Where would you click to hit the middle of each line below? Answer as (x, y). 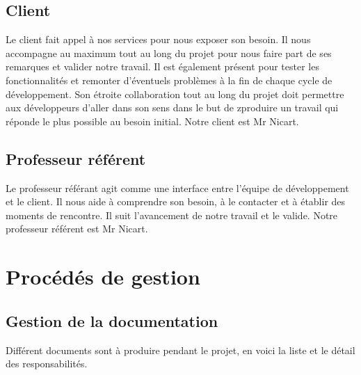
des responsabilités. (47, 364)
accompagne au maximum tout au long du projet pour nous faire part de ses (169, 53)
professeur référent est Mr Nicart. (77, 229)
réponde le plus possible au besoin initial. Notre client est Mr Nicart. (152, 121)
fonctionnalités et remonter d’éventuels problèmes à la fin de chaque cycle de (169, 80)
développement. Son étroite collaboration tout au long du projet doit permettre (175, 94)
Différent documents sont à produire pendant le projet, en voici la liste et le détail (180, 350)
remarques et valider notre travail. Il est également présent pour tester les (162, 66)
